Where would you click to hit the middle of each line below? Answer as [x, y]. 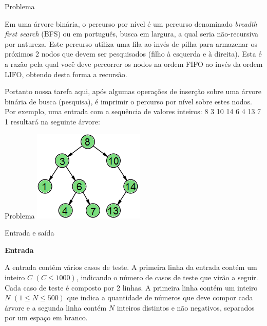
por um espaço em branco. [46, 318]
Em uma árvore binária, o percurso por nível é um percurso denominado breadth [131, 23]
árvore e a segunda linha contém [56, 307]
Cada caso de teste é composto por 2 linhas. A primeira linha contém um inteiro [131, 287]
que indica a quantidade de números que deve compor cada [160, 297]
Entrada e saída [30, 233]
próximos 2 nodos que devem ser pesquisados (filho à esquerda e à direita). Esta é [133, 54]
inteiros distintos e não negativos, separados [186, 307]
